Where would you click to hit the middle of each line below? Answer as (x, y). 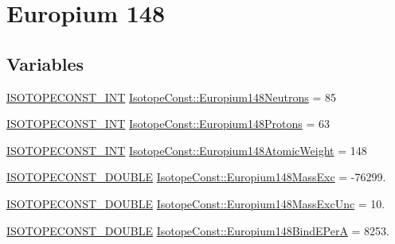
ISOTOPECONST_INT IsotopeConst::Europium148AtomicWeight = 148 (187, 150)
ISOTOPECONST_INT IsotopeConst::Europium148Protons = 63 (168, 124)
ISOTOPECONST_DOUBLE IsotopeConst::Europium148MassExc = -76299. (196, 177)
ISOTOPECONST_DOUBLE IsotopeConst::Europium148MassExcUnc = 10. (196, 203)
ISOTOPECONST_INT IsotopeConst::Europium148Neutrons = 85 (171, 97)
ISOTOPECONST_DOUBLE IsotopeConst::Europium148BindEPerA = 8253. (198, 230)
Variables (45, 63)
